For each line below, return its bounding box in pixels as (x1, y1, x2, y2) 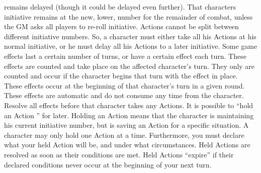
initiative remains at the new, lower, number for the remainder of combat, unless (4, 11, 253, 22)
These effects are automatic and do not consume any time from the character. (4, 90, 244, 101)
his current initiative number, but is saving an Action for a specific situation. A (4, 120, 249, 130)
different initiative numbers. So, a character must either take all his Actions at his (4, 31, 256, 41)
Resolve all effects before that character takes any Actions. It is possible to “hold (4, 100, 253, 110)
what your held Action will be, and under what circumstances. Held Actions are (4, 139, 250, 150)
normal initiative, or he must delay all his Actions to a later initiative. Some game (4, 41, 257, 51)
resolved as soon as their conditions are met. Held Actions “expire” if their (4, 149, 234, 159)
